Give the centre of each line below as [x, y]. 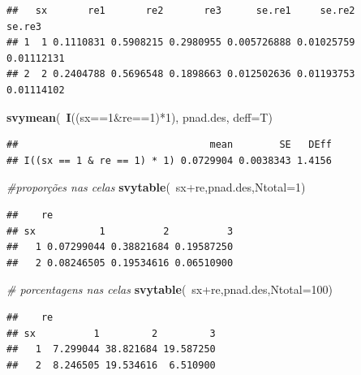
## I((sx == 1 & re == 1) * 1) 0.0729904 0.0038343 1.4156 [169, 160]
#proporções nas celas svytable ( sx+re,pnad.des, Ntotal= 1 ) [156, 187]
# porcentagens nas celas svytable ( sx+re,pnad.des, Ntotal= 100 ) [170, 289]
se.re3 [24, 26]
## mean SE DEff [169, 145]
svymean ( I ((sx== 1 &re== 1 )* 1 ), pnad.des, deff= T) [140, 116]
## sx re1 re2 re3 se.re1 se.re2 [181, 11]
